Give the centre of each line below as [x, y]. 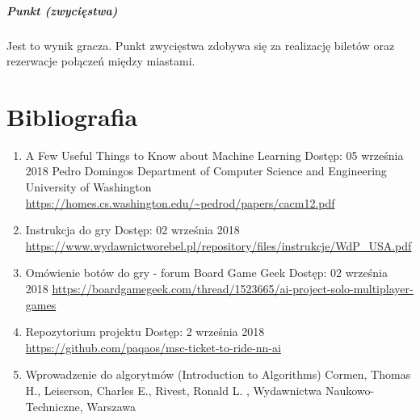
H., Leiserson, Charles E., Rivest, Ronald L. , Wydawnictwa [174, 390]
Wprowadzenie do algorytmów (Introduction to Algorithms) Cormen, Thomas [218, 374]
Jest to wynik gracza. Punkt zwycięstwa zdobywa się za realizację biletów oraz [201, 45]
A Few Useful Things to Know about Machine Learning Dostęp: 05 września [214, 155]
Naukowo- [350, 390]
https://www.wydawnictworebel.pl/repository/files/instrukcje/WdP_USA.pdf [218, 245]
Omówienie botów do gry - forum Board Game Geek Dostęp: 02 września [206, 273]
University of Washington [88, 187]
